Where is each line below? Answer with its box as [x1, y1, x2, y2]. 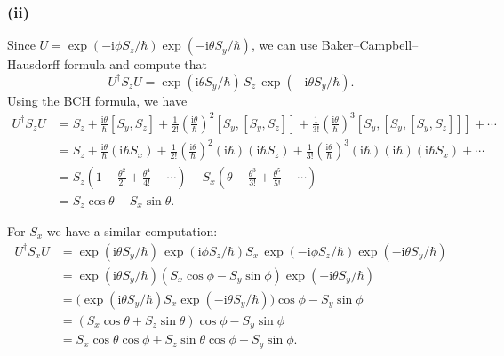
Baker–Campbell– [321, 36, 419, 54]
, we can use [251, 36, 318, 54]
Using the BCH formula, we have [7, 91, 188, 109]
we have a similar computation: [46, 221, 218, 240]
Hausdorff [7, 55, 60, 74]
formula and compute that [63, 55, 207, 74]
